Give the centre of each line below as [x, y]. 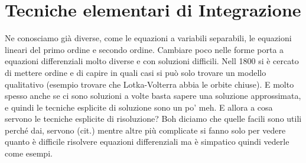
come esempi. [29, 153]
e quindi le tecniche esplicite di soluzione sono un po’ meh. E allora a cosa [139, 107]
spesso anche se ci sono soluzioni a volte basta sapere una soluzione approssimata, [153, 96]
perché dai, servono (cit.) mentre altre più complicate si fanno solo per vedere [145, 130]
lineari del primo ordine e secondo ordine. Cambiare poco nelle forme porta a [144, 49]
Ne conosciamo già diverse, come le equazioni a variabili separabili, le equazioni [148, 38]
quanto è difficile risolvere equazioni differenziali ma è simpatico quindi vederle [147, 142]
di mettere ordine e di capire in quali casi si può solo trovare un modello [136, 72]
